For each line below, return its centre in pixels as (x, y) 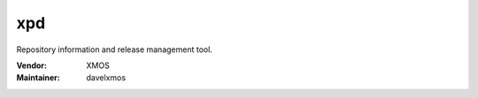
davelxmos (106, 78)
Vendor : (32, 65)
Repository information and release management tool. (114, 49)
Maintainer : (39, 78)
